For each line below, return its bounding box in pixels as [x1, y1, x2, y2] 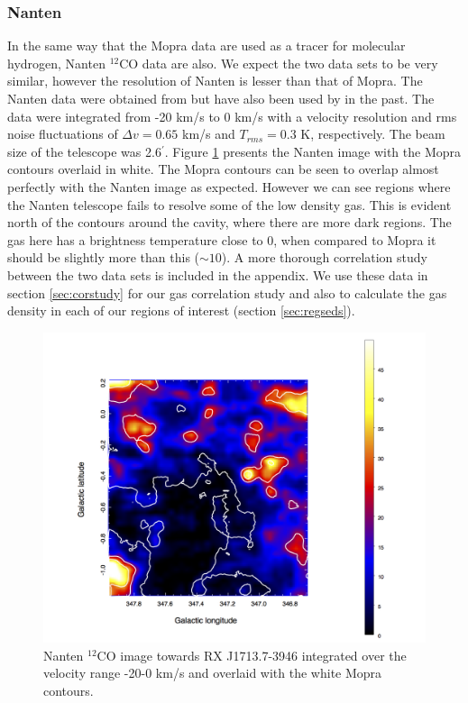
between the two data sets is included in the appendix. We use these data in [7, 265, 428, 284]
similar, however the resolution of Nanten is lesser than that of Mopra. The [7, 71, 423, 90]
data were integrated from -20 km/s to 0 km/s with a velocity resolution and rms [7, 106, 457, 125]
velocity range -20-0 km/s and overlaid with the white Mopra [43, 663, 382, 682]
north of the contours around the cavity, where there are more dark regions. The [7, 213, 452, 232]
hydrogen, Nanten [7, 53, 106, 72]
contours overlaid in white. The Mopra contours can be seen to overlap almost [7, 160, 439, 178]
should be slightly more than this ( [7, 248, 200, 267]
